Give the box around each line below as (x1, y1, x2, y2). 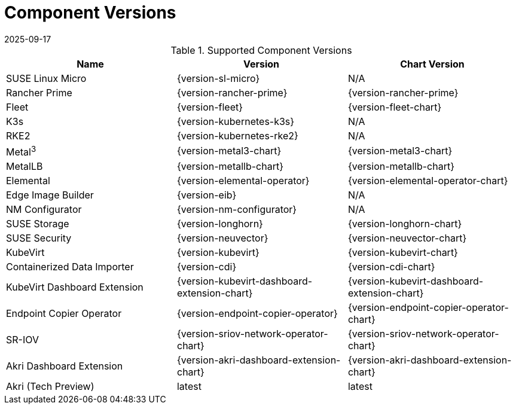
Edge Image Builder (6, 189, 94, 202)
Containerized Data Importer (6, 261, 134, 273)
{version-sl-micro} (176, 72, 260, 84)
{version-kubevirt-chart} (347, 246, 458, 259)
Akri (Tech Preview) (6, 380, 94, 393)
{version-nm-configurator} (176, 203, 297, 216)
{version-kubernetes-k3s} (176, 115, 295, 127)
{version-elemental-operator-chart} (347, 175, 508, 187)
